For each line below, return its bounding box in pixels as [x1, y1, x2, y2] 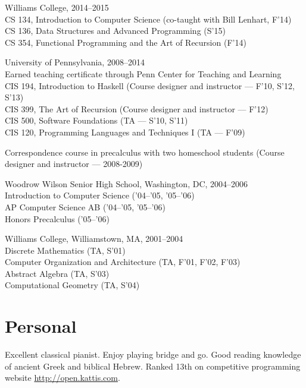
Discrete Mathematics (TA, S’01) [5, 244, 126, 256]
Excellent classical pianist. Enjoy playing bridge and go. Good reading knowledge [5, 348, 301, 361]
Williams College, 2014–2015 [5, 1, 109, 13]
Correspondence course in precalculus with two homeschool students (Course [5, 146, 285, 158]
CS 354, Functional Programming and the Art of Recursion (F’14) [5, 36, 246, 48]
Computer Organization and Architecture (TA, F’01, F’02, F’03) [5, 255, 241, 268]
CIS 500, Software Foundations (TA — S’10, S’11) [5, 114, 188, 127]
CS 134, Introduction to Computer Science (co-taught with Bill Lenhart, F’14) [5, 12, 292, 25]
